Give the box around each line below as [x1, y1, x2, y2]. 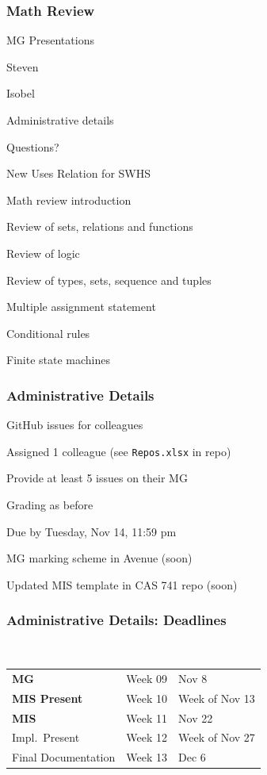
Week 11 [126, 709, 168, 726]
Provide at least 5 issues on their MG [6, 470, 188, 486]
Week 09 [126, 669, 168, 686]
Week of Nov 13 [178, 689, 255, 706]
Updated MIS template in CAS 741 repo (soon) [6, 576, 238, 593]
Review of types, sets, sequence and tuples [6, 271, 212, 288]
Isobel [6, 85, 35, 102]
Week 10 [126, 689, 168, 706]
